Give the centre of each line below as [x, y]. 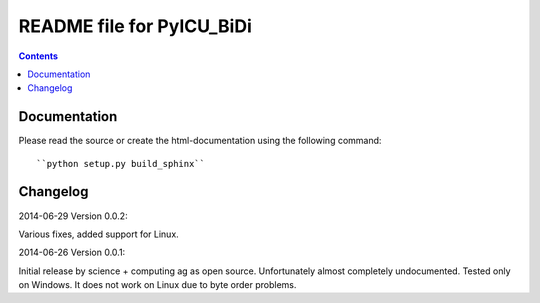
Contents [38, 56]
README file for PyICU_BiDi [135, 26]
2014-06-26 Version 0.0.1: [72, 252]
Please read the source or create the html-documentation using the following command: [200, 141]
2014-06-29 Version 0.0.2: [73, 216]
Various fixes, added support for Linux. [98, 234]
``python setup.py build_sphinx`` [120, 163]
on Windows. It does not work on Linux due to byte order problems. [157, 285]
